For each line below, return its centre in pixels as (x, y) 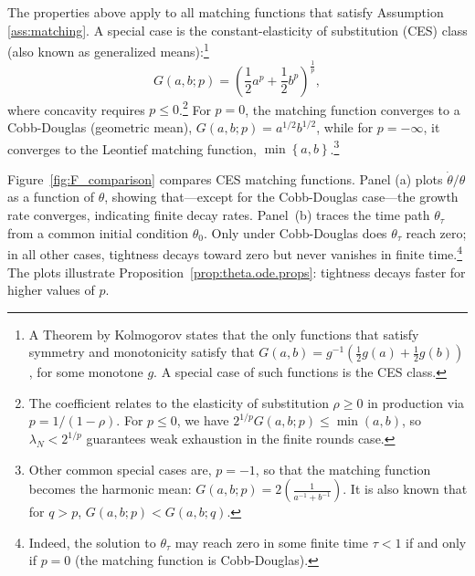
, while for (345, 127)
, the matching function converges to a (353, 109)
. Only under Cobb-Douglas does (295, 232)
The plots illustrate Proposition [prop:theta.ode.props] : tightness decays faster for (237, 272)
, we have (203, 420)
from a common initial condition (98, 232)
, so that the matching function (343, 469)
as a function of (51, 197)
